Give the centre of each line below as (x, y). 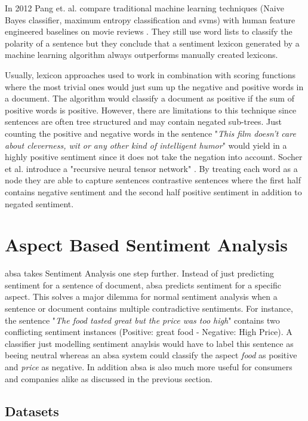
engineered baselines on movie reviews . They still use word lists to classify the (149, 31)
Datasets (32, 411)
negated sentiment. (39, 203)
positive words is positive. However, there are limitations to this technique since (151, 110)
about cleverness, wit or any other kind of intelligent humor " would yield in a (146, 145)
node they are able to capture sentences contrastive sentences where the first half (153, 180)
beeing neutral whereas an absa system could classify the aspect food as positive (151, 355)
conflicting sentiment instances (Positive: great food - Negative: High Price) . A (149, 332)
